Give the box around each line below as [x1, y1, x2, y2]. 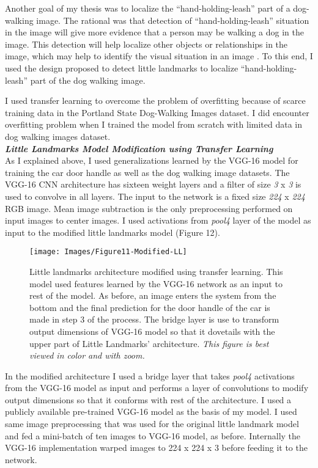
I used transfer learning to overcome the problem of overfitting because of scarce [5, 94, 306, 107]
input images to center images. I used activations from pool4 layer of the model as [5, 214, 311, 227]
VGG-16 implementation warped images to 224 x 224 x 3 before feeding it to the [5, 441, 308, 454]
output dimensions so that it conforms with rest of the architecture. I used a [5, 393, 292, 406]
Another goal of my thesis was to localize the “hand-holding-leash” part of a [5, 2, 290, 14]
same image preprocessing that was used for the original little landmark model [5, 417, 299, 430]
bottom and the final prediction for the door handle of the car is [29, 301, 270, 313]
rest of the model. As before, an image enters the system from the [29, 289, 276, 302]
